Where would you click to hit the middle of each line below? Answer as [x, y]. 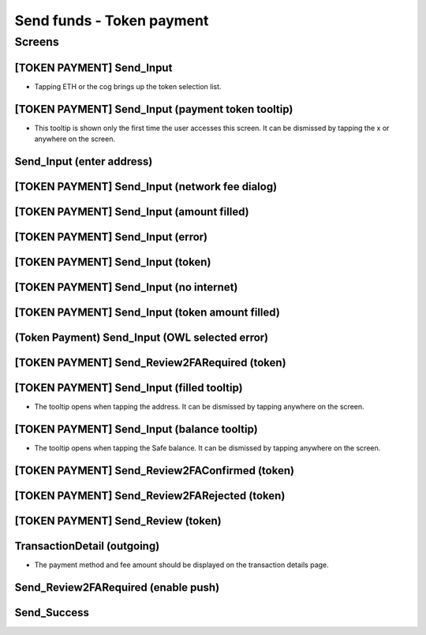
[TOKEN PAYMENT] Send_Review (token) [118, 521]
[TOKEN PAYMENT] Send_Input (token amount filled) [147, 312]
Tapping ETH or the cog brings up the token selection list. [128, 86]
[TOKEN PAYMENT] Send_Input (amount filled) [132, 212]
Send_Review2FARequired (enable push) [117, 587]
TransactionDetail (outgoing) [87, 545]
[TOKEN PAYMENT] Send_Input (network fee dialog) [146, 187]
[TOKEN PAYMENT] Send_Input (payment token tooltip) [154, 109]
